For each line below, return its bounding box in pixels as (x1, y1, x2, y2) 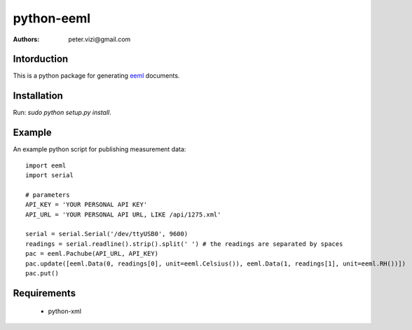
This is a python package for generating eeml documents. (13, 71, 180, 80)
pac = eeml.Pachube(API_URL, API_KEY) (25, 249, 159, 258)
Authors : (13, 35, 40, 43)
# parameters (25, 191, 70, 199)
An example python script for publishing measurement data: (13, 145, 186, 153)
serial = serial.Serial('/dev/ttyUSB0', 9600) (25, 230, 188, 238)
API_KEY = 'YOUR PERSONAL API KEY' (25, 200, 148, 209)
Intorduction (13, 53, 69, 65)
